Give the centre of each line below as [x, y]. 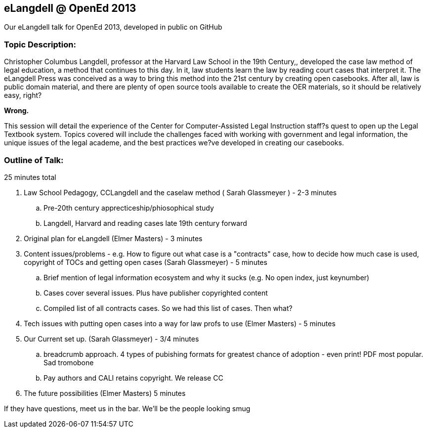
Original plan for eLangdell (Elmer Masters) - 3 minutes [113, 238]
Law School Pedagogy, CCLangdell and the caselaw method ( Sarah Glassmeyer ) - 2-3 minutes [180, 192]
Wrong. [17, 111]
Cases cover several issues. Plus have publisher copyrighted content [156, 293]
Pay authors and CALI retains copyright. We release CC [133, 378]
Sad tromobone [69, 362]
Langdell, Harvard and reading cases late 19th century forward [145, 223]
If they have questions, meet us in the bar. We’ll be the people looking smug [127, 408]
